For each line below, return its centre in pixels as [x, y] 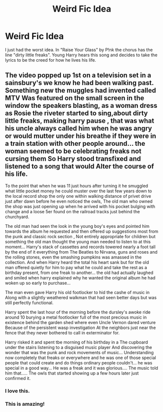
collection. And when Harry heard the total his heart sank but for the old [77, 262]
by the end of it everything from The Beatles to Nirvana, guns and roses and [81, 252]
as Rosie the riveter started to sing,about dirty [76, 113]
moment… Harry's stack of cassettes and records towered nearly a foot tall [80, 247]
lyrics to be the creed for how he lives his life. [51, 60]
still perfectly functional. [29, 303]
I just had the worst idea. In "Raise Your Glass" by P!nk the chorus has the [79, 50]
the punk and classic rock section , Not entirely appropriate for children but [80, 236]
